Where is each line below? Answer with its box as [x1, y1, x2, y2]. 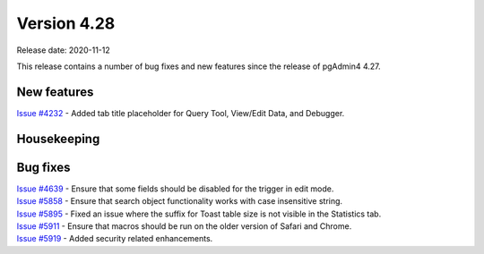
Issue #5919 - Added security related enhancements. [16, 233, 213, 244]
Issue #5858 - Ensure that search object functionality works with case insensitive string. [16, 196, 343, 207]
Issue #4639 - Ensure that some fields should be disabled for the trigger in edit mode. [16, 183, 334, 194]
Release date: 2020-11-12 [16, 45, 111, 55]
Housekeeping [16, 131, 100, 147]
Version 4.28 [16, 13, 116, 33]
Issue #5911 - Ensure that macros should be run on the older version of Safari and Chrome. [16, 220, 352, 232]
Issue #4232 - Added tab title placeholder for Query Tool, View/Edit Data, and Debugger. [16, 107, 345, 118]
